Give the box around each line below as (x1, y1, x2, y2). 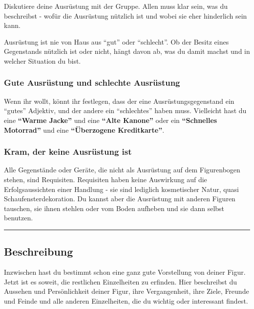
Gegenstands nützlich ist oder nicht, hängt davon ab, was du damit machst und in (4, 46, 250, 56)
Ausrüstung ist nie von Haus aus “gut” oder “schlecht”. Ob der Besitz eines (4, 36, 229, 47)
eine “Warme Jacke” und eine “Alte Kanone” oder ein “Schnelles (4, 115, 217, 125)
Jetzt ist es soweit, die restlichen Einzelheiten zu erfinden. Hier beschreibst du (4, 276, 237, 286)
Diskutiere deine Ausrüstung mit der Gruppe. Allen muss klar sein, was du (4, 1, 228, 11)
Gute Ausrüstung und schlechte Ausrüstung (4, 76, 180, 89)
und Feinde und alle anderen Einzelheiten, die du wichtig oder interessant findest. (4, 295, 248, 306)
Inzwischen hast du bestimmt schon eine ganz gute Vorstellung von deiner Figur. (4, 267, 246, 277)
